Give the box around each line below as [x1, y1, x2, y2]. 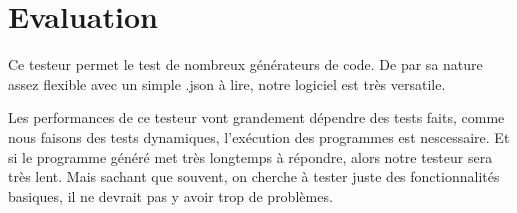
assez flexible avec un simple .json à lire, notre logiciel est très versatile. [8, 73, 446, 94]
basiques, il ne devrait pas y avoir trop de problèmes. [8, 185, 333, 206]
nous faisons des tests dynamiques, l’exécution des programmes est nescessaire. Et [8, 126, 510, 147]
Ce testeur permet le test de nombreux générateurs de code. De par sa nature [8, 54, 483, 75]
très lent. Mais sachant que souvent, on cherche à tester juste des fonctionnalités [8, 166, 500, 187]
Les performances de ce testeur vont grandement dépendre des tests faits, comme [8, 107, 505, 128]
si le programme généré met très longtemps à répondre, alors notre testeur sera [8, 146, 493, 167]
